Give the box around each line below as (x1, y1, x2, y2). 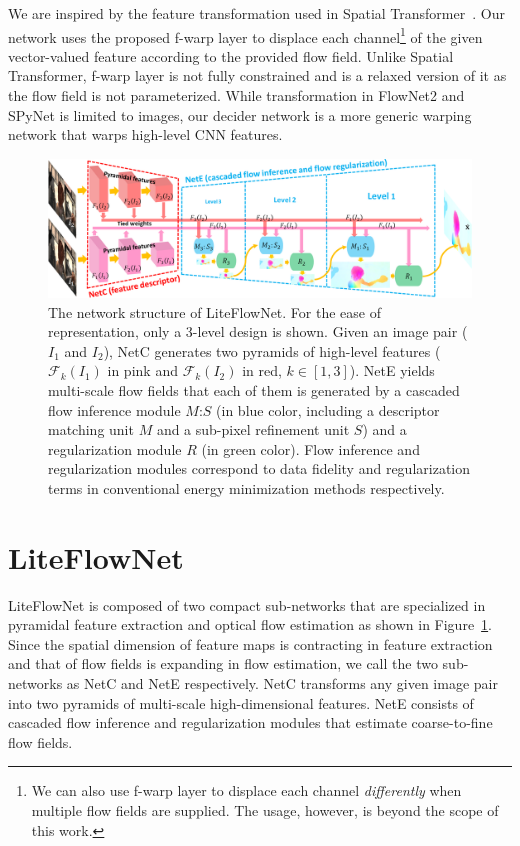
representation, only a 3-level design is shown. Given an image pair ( (48, 321, 468, 342)
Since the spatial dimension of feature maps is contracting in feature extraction (8, 633, 493, 654)
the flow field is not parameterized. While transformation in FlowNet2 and (8, 85, 465, 106)
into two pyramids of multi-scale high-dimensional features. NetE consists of (8, 692, 474, 713)
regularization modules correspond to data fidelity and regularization (48, 458, 471, 479)
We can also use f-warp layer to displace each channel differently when (31, 780, 462, 801)
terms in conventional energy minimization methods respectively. (48, 477, 445, 498)
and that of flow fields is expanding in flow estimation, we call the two (8, 653, 438, 674)
